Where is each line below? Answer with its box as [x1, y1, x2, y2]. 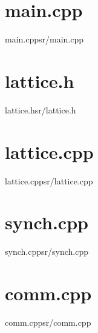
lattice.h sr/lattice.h [5, 103, 76, 116]
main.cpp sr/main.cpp [5, 33, 84, 45]
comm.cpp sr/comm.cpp [5, 316, 91, 328]
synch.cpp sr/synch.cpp [5, 245, 88, 258]
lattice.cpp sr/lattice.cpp [5, 174, 93, 187]
